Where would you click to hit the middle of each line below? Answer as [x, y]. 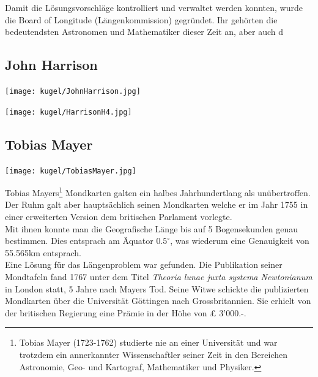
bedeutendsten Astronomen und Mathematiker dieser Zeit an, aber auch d [144, 32]
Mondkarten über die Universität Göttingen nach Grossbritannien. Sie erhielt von [158, 301]
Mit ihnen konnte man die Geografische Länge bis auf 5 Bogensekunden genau [152, 228]
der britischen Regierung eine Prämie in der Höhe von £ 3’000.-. [126, 312]
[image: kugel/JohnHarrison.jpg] [73, 91]
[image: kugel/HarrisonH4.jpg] [68, 112]
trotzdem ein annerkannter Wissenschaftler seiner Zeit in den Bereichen [153, 354]
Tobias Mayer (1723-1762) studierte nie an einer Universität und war [148, 342]
